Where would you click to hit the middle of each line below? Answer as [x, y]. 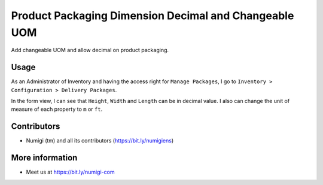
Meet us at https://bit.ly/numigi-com [70, 172]
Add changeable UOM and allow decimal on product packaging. [90, 50]
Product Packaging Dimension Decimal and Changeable [153, 16]
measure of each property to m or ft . [57, 109]
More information [44, 158]
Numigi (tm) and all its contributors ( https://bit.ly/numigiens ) [100, 141]
